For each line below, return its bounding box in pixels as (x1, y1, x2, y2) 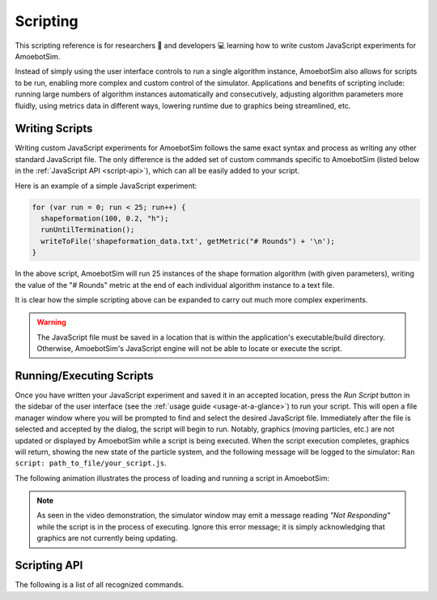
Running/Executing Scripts (15, 369, 154, 383)
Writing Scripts (15, 122, 93, 135)
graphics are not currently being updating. (36, 534, 178, 543)
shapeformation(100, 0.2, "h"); (40, 213, 169, 223)
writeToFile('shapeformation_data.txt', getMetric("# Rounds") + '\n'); (40, 236, 336, 246)
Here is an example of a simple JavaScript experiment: (15, 181, 197, 191)
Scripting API (15, 559, 83, 572)
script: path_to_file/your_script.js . (15, 458, 168, 468)
